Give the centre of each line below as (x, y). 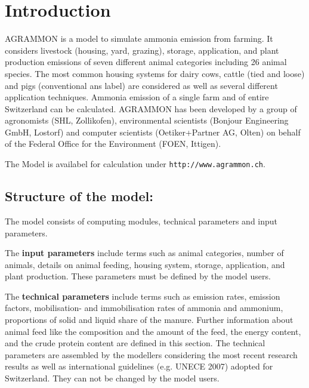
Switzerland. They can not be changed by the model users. (112, 378)
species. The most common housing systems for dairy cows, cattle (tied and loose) (155, 73)
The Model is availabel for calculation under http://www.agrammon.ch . (135, 164)
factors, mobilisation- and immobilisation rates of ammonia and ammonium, (144, 308)
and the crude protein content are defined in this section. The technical (135, 343)
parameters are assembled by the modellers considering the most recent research (151, 354)
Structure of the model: (79, 196)
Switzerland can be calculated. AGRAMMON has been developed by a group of (151, 108)
